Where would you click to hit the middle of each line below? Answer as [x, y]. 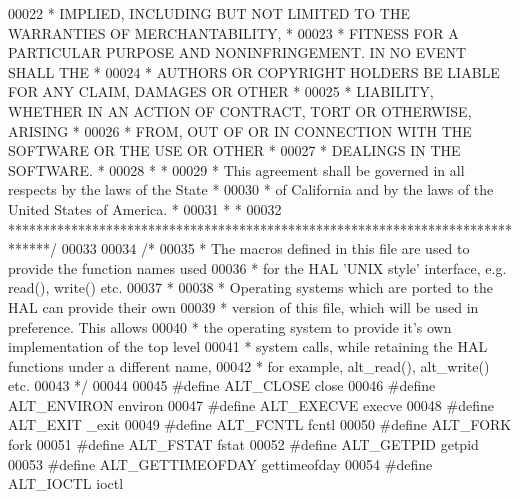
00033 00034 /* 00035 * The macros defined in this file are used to [265, 248]
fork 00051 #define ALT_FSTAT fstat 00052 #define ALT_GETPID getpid [243, 444]
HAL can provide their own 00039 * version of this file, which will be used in [243, 306]
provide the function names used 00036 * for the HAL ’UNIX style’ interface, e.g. [257, 267]
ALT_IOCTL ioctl [66, 483]
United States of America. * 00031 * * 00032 [145, 208]
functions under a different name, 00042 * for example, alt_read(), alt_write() [249, 365]
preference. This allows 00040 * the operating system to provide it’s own [230, 326]
